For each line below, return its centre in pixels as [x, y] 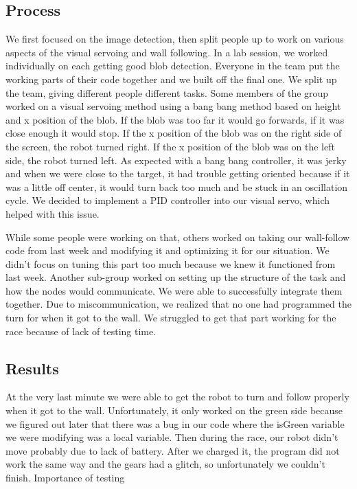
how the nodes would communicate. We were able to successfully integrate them [174, 290]
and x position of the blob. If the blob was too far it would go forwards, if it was [175, 119]
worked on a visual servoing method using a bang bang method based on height [173, 106]
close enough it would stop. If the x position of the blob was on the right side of [174, 133]
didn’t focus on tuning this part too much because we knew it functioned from [171, 263]
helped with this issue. [53, 213]
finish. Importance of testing [65, 478]
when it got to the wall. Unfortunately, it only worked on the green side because [174, 410]
